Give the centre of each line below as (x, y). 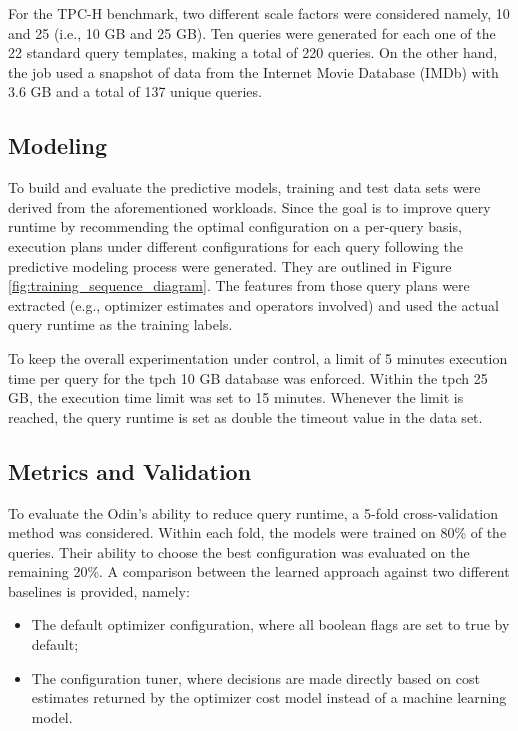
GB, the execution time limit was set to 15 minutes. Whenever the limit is (236, 397)
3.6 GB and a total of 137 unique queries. (135, 91)
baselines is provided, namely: (99, 590)
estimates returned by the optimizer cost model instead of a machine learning (269, 697)
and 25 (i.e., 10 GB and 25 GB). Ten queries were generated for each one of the (252, 32)
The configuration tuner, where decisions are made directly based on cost (255, 677)
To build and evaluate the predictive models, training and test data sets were (244, 187)
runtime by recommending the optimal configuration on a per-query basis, (235, 226)
